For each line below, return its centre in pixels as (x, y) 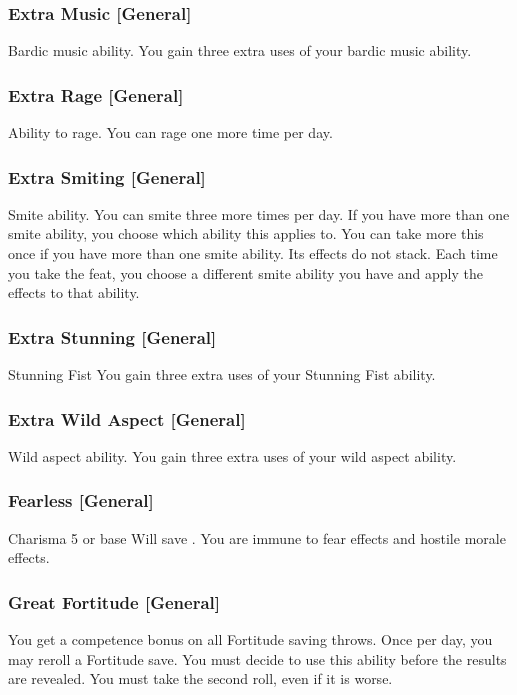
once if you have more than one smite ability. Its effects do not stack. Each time (253, 253)
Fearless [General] (81, 500)
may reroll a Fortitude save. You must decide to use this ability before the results (257, 658)
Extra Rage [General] (96, 94)
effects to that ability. (74, 292)
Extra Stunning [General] (112, 336)
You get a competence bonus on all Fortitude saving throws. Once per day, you (250, 639)
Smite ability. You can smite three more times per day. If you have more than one (259, 213)
